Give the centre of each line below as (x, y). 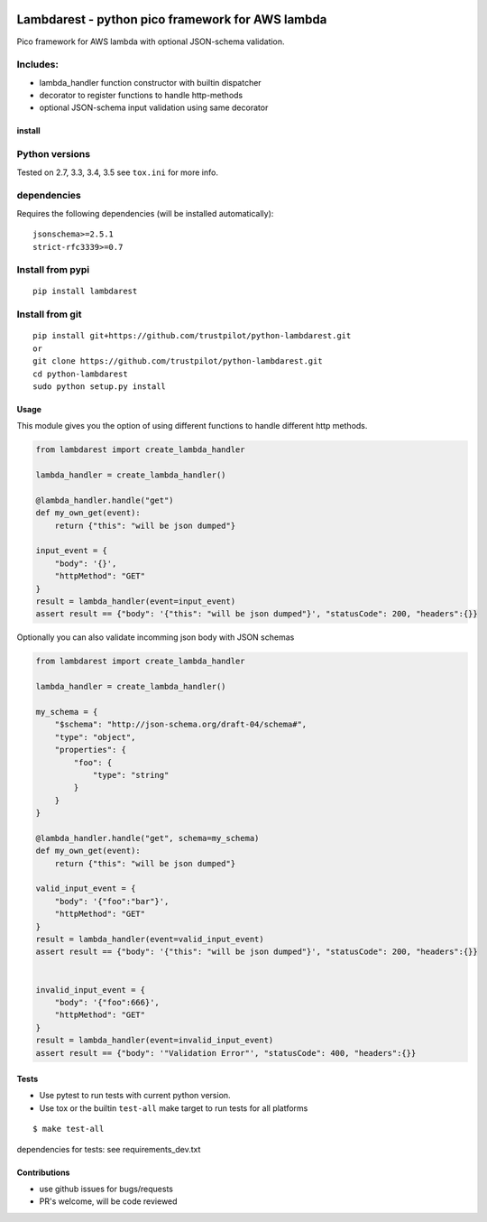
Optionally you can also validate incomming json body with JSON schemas (156, 637)
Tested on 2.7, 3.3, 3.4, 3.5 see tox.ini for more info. (117, 172)
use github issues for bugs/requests (106, 1189)
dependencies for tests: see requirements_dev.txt (109, 1149)
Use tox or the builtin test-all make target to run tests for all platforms (174, 1108)
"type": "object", (95, 737)
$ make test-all (69, 1129)
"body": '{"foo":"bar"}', (112, 901)
